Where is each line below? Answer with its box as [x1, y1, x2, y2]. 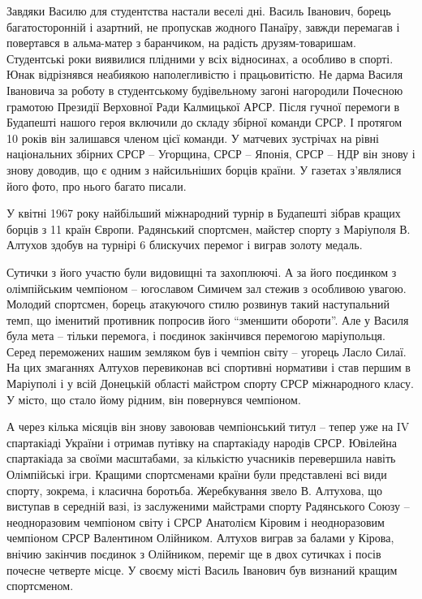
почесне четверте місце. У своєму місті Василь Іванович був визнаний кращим [6, 561, 398, 578]
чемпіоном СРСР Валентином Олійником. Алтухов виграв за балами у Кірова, [6, 529, 394, 546]
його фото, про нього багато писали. [6, 177, 187, 194]
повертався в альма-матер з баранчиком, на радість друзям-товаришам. [6, 34, 356, 51]
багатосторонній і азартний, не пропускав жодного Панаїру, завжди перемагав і [6, 18, 400, 35]
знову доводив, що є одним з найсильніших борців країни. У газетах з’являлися [6, 161, 402, 178]
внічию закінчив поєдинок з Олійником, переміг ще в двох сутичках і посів [6, 545, 381, 562]
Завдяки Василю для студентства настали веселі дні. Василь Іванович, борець [6, 2, 391, 19]
